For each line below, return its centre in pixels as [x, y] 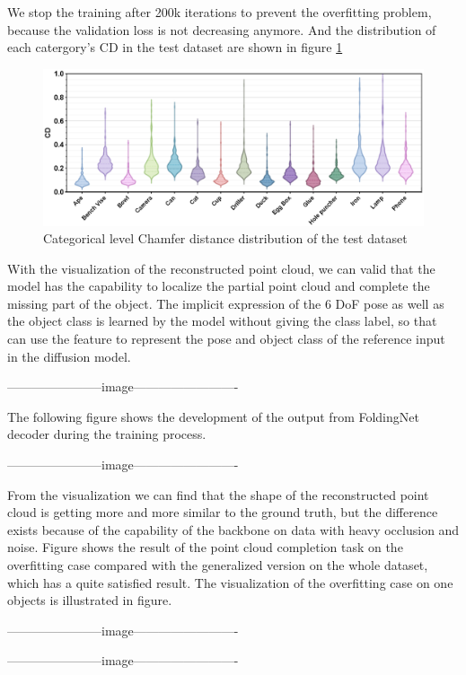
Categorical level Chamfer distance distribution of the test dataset [225, 238]
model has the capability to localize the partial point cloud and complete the [219, 286]
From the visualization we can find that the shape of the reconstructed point [218, 494]
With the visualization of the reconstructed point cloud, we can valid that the [221, 268]
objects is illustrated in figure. [90, 600]
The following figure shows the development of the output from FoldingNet [213, 416]
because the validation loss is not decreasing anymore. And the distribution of [222, 29]
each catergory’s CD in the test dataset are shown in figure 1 [175, 47]
